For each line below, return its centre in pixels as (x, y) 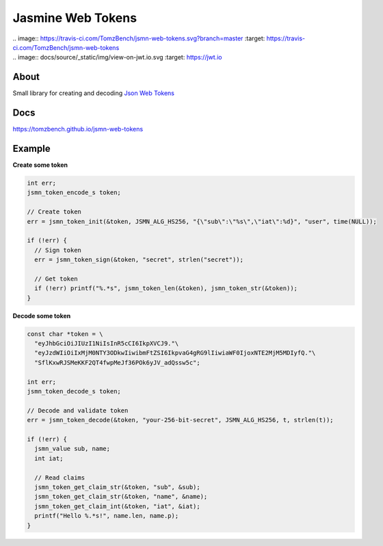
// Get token (56, 278)
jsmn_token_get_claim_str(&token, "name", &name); (121, 497)
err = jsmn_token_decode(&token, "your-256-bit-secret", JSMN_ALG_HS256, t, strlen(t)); (181, 420)
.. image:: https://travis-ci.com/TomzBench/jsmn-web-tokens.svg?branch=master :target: (139, 38)
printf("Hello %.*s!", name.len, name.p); (107, 516)
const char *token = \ (65, 334)
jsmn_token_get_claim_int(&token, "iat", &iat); (118, 506)
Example (31, 148)
